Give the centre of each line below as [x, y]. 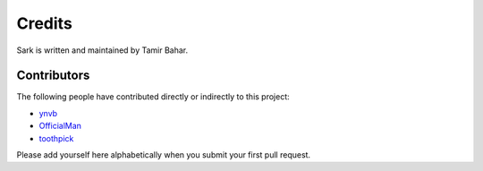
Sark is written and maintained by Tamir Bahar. [102, 50]
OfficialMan [60, 126]
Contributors [53, 76]
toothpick [56, 138]
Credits [45, 23]
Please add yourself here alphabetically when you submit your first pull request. [164, 155]
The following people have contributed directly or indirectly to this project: [153, 97]
